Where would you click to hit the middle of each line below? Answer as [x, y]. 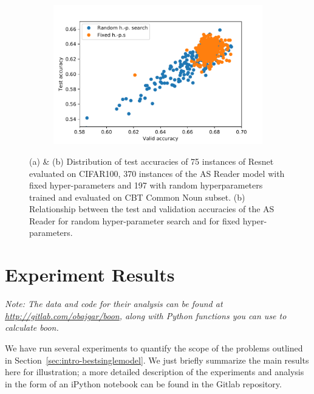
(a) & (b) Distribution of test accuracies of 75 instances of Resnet [152, 161]
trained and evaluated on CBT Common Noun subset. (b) [137, 197]
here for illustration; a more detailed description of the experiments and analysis [155, 372]
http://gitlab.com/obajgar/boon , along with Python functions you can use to [146, 315]
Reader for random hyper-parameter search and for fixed [135, 220]
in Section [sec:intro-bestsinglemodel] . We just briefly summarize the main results [157, 360]
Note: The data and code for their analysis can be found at [114, 304]
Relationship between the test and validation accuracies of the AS [152, 209]
